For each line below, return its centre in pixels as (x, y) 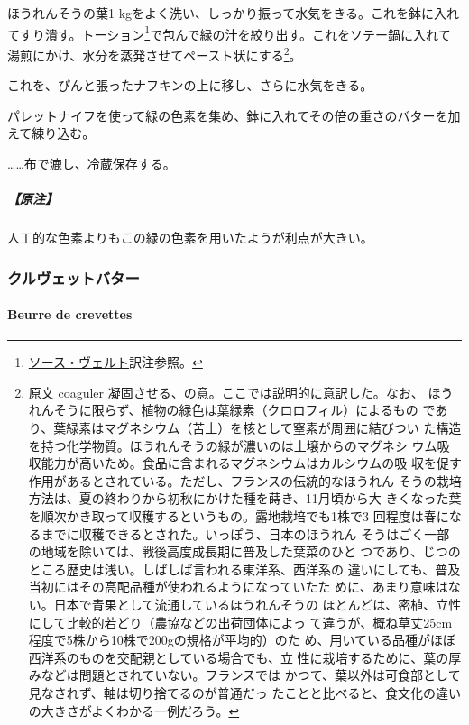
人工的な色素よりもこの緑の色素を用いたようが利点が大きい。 (190, 238)
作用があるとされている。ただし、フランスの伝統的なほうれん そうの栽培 (245, 480)
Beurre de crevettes (70, 314)
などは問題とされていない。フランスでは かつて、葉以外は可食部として (251, 675)
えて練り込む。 (51, 133)
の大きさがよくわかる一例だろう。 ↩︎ (134, 710)
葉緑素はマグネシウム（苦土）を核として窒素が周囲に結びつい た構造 (257, 428)
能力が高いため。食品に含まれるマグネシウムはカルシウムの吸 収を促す (251, 463)
